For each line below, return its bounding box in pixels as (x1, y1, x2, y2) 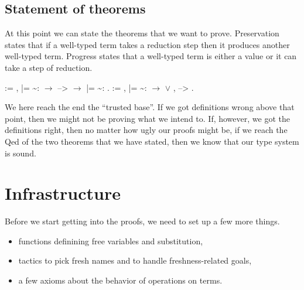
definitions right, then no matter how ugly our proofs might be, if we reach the (5, 124, 288, 136)
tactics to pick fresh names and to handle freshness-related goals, (18, 254, 252, 267)
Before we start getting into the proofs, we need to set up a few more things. (5, 215, 280, 227)
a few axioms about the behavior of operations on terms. (18, 274, 223, 286)
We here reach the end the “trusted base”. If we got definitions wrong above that (5, 101, 295, 113)
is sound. (5, 146, 36, 159)
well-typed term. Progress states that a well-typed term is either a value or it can (5, 50, 297, 62)
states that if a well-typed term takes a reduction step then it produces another (5, 38, 290, 50)
